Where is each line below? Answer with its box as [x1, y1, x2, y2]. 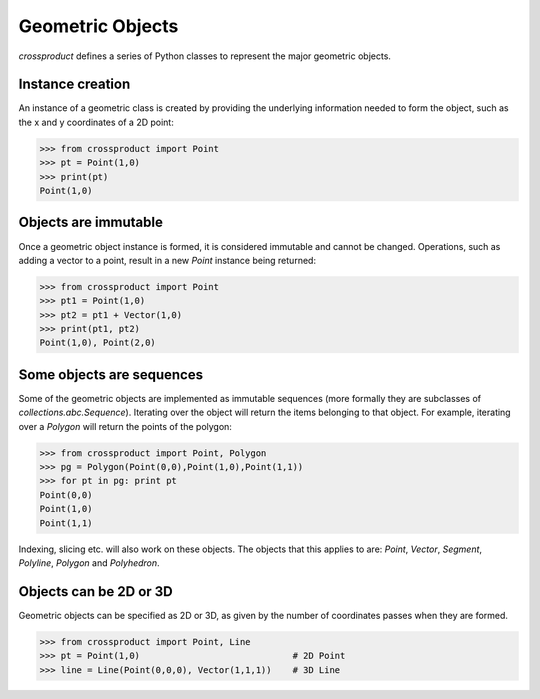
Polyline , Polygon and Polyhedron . [18, 557, 160, 569]
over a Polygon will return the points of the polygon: [18, 420, 232, 432]
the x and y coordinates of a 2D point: [18, 116, 174, 128]
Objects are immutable [18, 214, 164, 231]
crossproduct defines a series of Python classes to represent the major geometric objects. [18, 50, 392, 62]
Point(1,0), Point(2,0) [39, 337, 157, 349]
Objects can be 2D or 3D [18, 583, 174, 600]
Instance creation [18, 76, 131, 93]
